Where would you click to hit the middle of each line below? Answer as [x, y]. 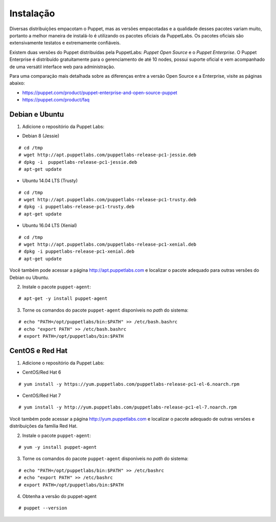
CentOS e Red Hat [39, 351]
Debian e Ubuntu [37, 114]
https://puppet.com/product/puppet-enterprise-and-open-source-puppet [100, 93]
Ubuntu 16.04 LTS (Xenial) [50, 226]
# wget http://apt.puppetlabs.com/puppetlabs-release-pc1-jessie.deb [108, 155]
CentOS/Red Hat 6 [42, 372]
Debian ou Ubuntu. [29, 277]
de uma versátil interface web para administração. [62, 67]
